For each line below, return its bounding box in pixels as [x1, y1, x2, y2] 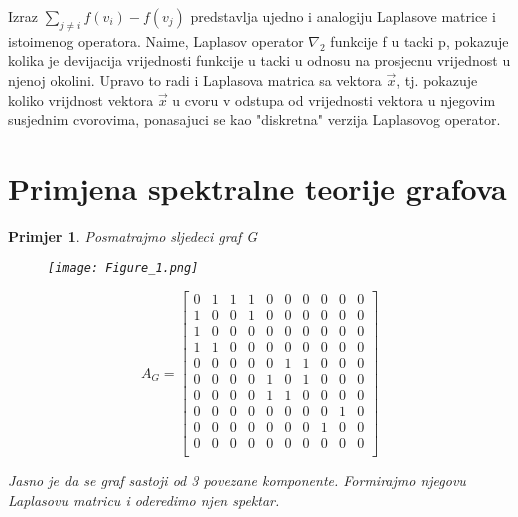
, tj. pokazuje [396, 69, 478, 90]
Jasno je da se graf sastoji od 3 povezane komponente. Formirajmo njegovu [8, 470, 466, 491]
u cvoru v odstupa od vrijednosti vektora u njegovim [172, 89, 496, 110]
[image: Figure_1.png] [48, 261, 199, 276]
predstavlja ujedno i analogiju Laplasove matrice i [190, 6, 496, 26]
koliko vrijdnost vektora [8, 89, 154, 110]
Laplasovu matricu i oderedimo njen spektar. [8, 490, 280, 511]
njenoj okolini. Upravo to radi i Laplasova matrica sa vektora [8, 69, 382, 90]
